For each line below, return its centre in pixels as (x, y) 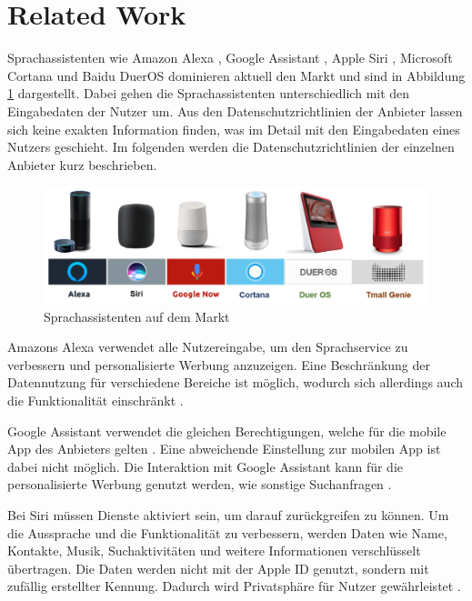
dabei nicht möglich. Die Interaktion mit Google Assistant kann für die (206, 466)
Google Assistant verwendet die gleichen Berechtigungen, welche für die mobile (227, 431)
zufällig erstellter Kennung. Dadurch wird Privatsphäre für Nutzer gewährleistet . (234, 586)
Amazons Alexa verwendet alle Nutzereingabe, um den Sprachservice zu (208, 347)
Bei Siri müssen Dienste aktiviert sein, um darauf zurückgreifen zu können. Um (228, 514)
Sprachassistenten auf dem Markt (137, 316)
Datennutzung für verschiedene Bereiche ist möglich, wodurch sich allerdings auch (235, 382)
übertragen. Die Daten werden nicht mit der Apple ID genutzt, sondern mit (218, 568)
